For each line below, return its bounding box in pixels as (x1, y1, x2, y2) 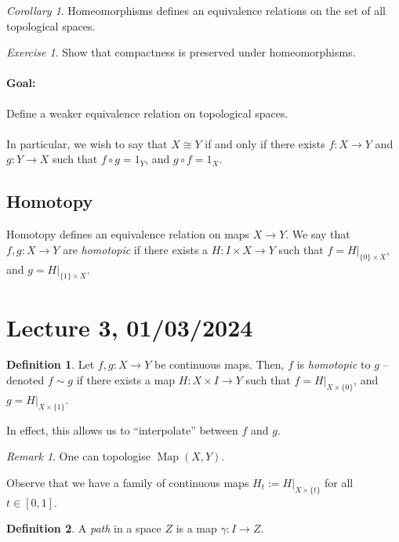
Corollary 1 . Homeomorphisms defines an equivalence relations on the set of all (6, 2, 386, 18)
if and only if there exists (205, 135, 325, 151)
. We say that (285, 226, 350, 242)
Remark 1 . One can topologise (6, 448, 151, 464)
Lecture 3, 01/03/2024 (6, 311, 253, 343)
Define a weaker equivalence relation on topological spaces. (6, 104, 288, 121)
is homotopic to (296, 356, 371, 373)
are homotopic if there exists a (63, 241, 209, 257)
